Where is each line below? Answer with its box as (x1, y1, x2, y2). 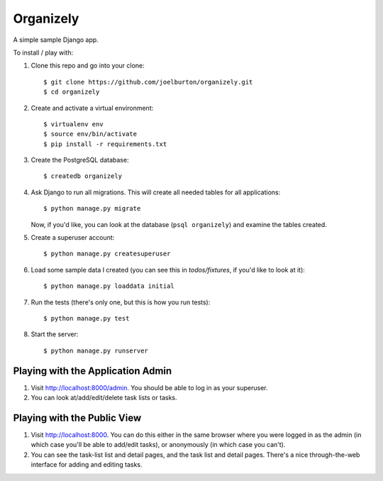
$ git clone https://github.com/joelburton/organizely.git (43, 78, 253, 86)
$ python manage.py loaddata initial (43, 282, 175, 290)
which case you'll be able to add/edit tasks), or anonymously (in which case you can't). (30, 441, 286, 449)
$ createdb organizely (43, 172, 123, 180)
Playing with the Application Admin (13, 365, 172, 377)
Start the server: (30, 330, 79, 338)
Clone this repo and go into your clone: (30, 61, 145, 70)
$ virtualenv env (43, 120, 104, 128)
